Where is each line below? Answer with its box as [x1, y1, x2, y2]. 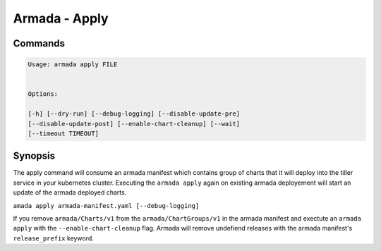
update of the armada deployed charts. [13, 188, 127, 197]
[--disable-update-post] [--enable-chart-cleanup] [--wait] [28, 120, 241, 128]
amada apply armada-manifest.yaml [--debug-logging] [13, 202, 200, 209]
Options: [28, 90, 59, 98]
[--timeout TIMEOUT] [28, 129, 99, 137]
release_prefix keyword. [13, 233, 95, 243]
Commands [13, 37, 66, 49]
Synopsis [13, 150, 56, 162]
